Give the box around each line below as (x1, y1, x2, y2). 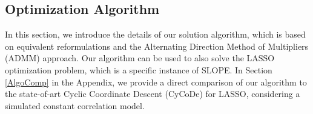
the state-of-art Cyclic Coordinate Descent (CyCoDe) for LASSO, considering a (5, 87, 300, 100)
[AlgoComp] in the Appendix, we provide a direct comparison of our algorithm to (5, 75, 307, 88)
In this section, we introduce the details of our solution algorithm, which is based (5, 28, 306, 41)
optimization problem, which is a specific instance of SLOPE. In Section (5, 63, 272, 76)
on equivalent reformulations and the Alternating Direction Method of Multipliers (5, 39, 309, 52)
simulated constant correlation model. (5, 99, 145, 112)
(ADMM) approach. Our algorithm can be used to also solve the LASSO (5, 52, 275, 64)
